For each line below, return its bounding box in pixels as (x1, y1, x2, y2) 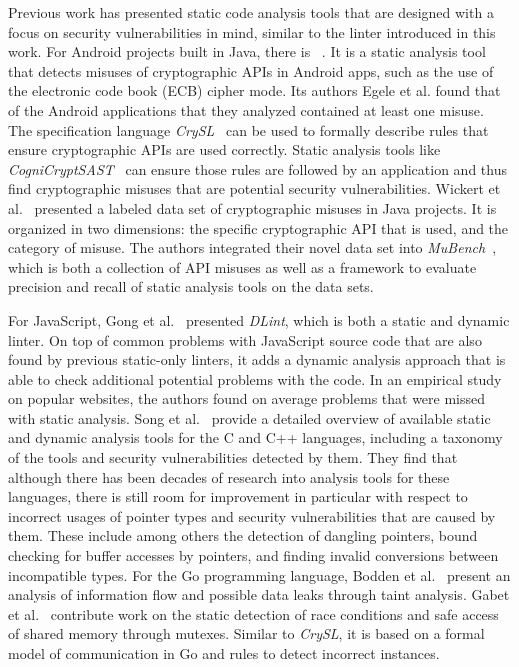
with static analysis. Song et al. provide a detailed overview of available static (8, 407, 491, 428)
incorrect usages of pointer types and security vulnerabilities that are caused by (8, 505, 496, 526)
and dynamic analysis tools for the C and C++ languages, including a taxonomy (8, 427, 503, 448)
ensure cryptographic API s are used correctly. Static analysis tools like (8, 139, 441, 160)
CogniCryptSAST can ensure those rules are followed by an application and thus (8, 158, 507, 179)
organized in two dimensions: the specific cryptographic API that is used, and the (8, 217, 509, 238)
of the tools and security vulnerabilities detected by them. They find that (8, 447, 458, 468)
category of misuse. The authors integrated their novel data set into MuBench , (8, 237, 497, 258)
